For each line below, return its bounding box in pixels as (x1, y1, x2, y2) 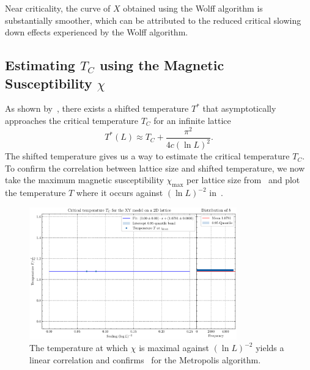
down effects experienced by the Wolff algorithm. (5, 26, 188, 38)
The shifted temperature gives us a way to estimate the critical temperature (5, 150, 290, 162)
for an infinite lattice (153, 114, 231, 126)
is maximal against (139, 341, 210, 354)
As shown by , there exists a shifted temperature (5, 102, 189, 115)
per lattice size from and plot (186, 173, 300, 186)
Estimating (5, 56, 75, 74)
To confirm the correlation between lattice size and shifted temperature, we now (5, 161, 305, 174)
